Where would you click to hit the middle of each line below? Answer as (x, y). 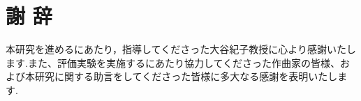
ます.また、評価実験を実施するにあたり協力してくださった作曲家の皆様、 (173, 62)
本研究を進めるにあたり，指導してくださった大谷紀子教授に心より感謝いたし (181, 49)
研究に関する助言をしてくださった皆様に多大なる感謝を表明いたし (186, 76)
